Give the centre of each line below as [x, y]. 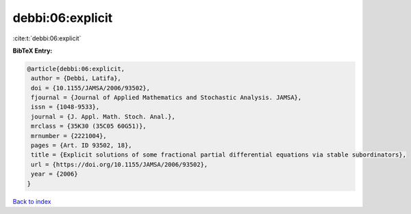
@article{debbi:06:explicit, [76, 69]
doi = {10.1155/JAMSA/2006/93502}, [91, 88]
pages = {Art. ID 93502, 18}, [82, 146]
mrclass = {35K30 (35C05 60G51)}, [89, 126]
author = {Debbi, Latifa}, [76, 78]
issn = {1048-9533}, [65, 107]
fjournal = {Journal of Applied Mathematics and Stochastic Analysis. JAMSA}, [166, 98]
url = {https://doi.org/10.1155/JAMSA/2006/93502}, [120, 164]
